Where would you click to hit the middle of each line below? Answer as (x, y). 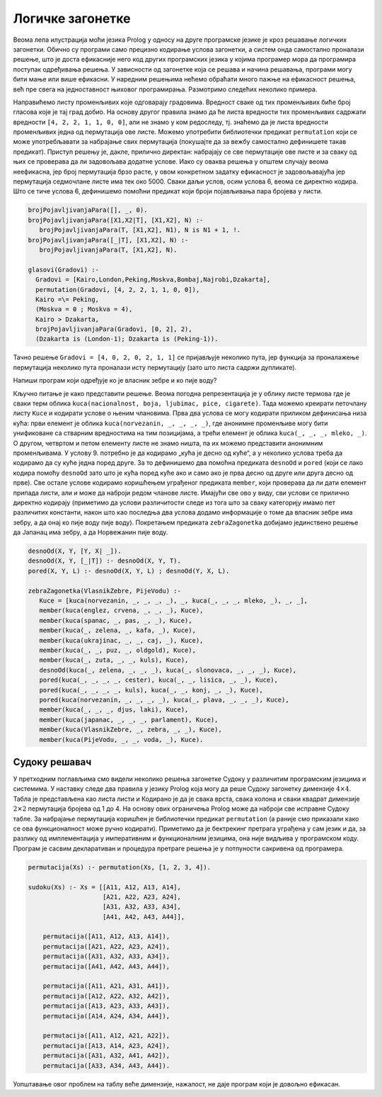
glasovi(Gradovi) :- (63, 270)
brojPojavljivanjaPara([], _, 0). (88, 210)
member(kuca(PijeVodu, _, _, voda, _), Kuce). (121, 739)
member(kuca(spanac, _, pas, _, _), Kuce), (116, 620)
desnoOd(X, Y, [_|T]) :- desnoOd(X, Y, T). (105, 561)
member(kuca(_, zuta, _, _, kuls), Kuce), (114, 660)
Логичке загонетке (72, 18)
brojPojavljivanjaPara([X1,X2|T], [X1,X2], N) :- (116, 220)
